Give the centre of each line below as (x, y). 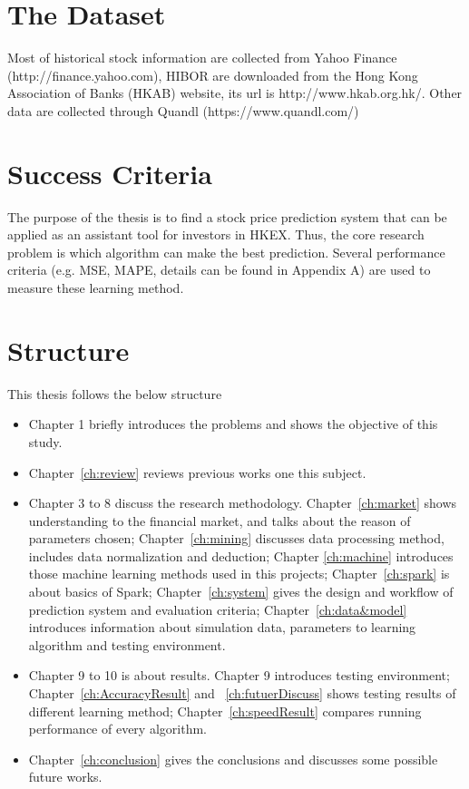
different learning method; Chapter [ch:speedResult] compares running (225, 711)
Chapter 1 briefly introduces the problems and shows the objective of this (233, 424)
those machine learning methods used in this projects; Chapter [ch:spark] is (239, 574)
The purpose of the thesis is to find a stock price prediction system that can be (227, 216)
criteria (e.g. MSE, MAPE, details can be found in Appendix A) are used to (219, 270)
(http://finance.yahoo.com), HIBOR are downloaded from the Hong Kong (213, 75)
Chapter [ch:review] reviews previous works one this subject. (197, 472)
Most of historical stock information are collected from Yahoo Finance (202, 58)
